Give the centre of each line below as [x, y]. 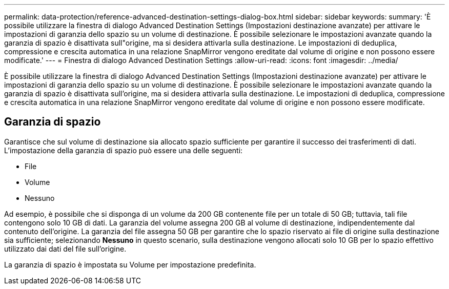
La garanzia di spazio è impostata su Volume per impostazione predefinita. [130, 264]
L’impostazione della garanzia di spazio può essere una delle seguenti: [124, 150]
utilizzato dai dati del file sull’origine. [65, 249]
